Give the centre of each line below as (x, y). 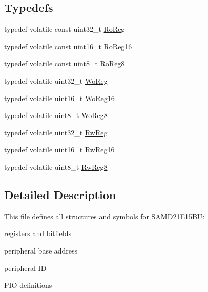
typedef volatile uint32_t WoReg (56, 80)
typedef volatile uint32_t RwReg (56, 132)
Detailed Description (60, 194)
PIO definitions (28, 285)
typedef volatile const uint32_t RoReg (65, 29)
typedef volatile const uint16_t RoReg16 (68, 46)
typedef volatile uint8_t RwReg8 (56, 167)
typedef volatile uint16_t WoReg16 (59, 98)
